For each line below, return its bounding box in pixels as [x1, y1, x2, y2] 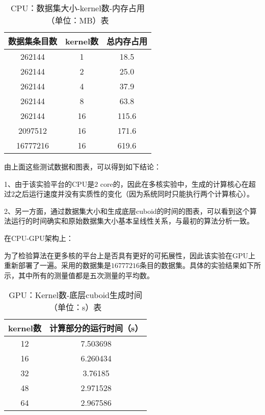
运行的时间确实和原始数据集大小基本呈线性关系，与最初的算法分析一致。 [11, 215, 254, 226]
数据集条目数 [8, 35, 58, 47]
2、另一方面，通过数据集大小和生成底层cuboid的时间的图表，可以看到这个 [4, 205, 250, 216]
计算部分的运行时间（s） [49, 322, 143, 334]
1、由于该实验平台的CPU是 [4, 178, 95, 189]
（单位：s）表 [49, 301, 102, 313]
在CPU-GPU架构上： [4, 232, 73, 243]
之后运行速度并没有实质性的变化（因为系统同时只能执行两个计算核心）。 [15, 188, 254, 199]
